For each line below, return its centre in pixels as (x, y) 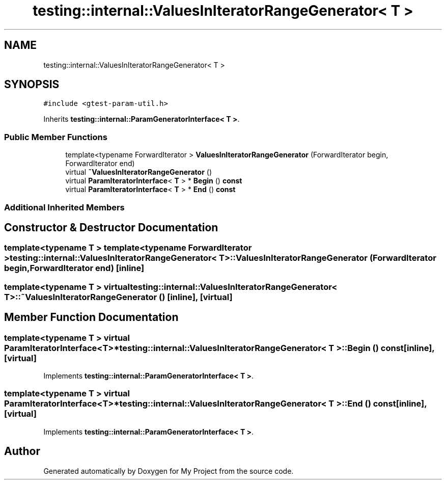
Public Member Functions (56, 137)
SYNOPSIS (32, 85)
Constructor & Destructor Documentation (111, 227)
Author (22, 451)
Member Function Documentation (91, 317)
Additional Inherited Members (64, 207)
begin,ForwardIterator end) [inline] (74, 268)
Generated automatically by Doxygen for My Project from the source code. (169, 471)
